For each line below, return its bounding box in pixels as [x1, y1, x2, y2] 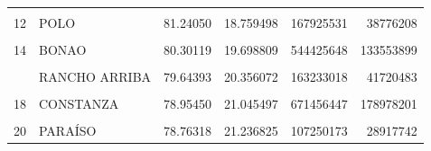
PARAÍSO [39, 121, 97, 140]
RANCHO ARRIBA [39, 67, 152, 86]
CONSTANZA [39, 94, 119, 113]
